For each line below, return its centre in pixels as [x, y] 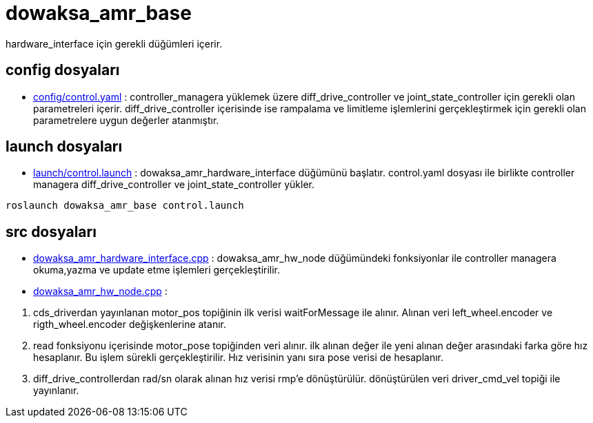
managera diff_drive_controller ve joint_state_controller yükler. [174, 185]
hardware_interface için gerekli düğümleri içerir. [114, 43]
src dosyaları [51, 231]
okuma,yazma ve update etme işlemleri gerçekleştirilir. [157, 270]
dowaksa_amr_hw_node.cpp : [100, 291]
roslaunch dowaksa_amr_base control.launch [125, 206]
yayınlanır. [56, 391]
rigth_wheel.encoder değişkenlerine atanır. [130, 324]
